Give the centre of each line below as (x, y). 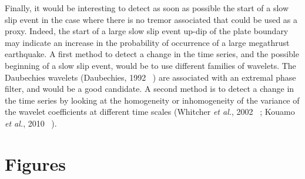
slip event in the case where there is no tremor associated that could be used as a (151, 19)
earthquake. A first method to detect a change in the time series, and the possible (152, 54)
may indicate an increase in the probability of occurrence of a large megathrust (147, 42)
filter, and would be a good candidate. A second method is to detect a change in (150, 89)
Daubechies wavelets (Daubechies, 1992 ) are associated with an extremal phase (150, 77)
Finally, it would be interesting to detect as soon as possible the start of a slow (147, 8)
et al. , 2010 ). (31, 123)
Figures (35, 163)
